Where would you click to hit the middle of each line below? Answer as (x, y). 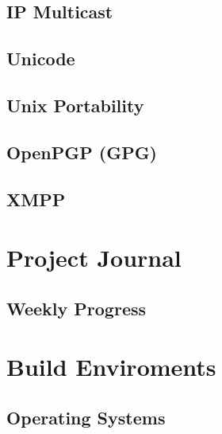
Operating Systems (86, 417)
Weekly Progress (77, 308)
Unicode (41, 59)
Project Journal (94, 258)
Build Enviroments (111, 367)
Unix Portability (75, 105)
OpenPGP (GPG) (82, 152)
